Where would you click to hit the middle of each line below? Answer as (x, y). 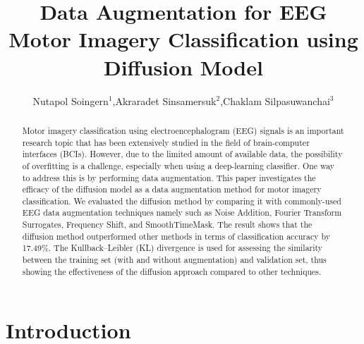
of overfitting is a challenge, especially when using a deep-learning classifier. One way (178, 165)
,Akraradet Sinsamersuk (164, 100)
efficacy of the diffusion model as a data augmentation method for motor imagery (172, 189)
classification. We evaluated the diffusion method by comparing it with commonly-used (182, 201)
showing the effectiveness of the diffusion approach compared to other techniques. (172, 271)
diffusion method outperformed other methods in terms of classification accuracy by (176, 236)
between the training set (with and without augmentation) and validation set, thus (174, 260)
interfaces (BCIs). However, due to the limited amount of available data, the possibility (182, 154)
